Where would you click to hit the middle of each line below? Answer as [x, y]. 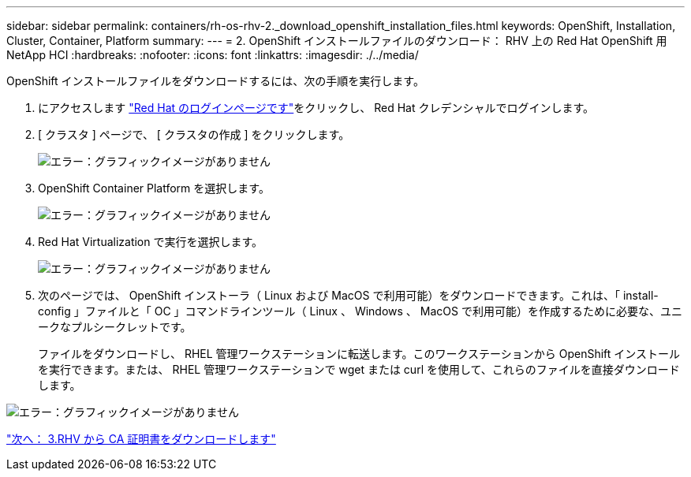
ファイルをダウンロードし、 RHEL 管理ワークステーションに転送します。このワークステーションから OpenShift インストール [359, 354]
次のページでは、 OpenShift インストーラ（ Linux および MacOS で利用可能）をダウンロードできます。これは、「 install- [348, 295]
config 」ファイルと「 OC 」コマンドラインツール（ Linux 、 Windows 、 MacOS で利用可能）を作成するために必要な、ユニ [360, 311]
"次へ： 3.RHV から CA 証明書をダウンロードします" [141, 439]
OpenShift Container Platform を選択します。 [154, 188]
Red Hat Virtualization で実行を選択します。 [151, 242]
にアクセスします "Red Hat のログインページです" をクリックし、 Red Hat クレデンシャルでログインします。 [316, 108]
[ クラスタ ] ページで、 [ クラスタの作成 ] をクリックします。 [194, 134]
